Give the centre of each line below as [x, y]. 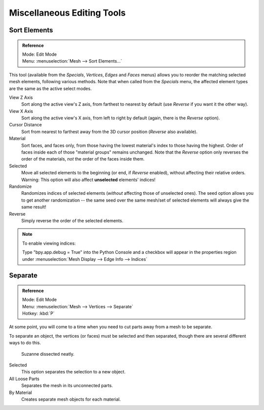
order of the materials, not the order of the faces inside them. [83, 159]
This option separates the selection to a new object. [73, 372]
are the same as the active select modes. [50, 89]
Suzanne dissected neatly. [48, 354]
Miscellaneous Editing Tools [67, 13]
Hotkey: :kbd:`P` [38, 314]
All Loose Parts [24, 379]
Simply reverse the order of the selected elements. [72, 221]
